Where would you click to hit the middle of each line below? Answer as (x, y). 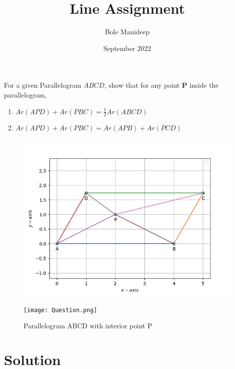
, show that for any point (142, 85)
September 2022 (127, 48)
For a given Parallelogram (43, 85)
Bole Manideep (127, 32)
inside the (204, 85)
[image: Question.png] (60, 310)
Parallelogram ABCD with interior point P (88, 326)
